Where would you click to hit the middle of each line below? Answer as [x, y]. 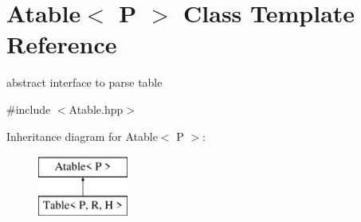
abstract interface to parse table [84, 82]
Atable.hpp [96, 109]
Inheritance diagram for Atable [82, 136]
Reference [62, 44]
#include [29, 109]
